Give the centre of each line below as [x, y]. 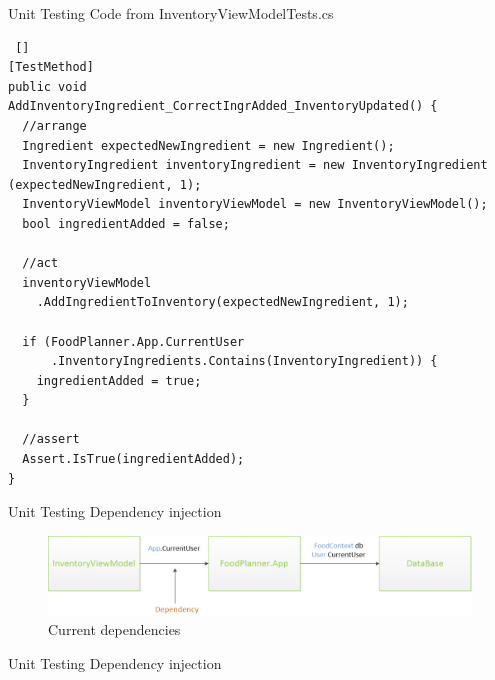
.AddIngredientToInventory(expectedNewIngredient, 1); [222, 302]
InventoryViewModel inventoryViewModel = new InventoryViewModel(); [255, 204]
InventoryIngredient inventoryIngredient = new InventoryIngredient [255, 165]
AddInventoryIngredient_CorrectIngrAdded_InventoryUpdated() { [223, 106]
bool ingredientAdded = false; [126, 223]
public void [47, 86]
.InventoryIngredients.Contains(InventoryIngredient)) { [244, 361]
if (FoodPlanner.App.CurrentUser [133, 341]
